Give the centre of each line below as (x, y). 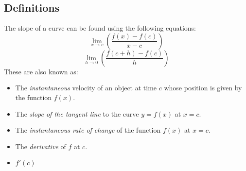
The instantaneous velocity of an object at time (86, 88)
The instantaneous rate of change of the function (88, 130)
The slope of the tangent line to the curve (77, 113)
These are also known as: (41, 71)
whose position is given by (203, 88)
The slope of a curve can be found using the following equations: (100, 28)
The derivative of (41, 146)
